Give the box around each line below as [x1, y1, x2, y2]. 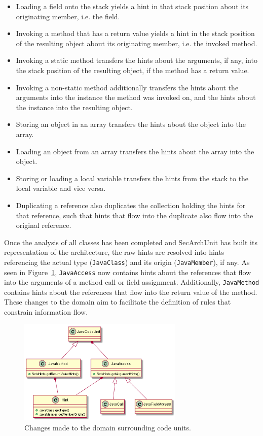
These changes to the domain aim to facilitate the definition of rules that [4, 296, 231, 307]
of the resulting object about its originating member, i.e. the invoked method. [16, 38, 257, 48]
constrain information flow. [4, 307, 88, 317]
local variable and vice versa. [16, 183, 106, 193]
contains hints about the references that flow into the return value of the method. [4, 286, 257, 297]
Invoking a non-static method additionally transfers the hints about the [16, 82, 239, 92]
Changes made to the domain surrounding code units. [24, 422, 191, 433]
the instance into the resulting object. [16, 102, 133, 112]
